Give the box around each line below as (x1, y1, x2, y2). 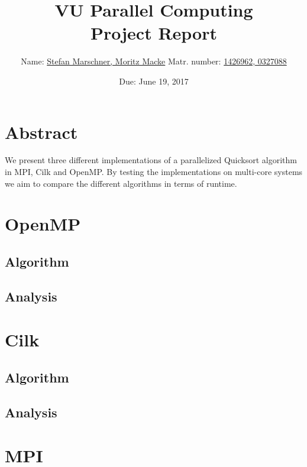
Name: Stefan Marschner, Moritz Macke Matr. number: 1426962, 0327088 (21, 55, 287, 67)
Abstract (5, 119, 78, 144)
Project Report (90, 21, 217, 45)
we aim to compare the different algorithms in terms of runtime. (5, 177, 237, 189)
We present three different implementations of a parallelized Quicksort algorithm (5, 154, 297, 166)
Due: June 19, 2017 (119, 74, 189, 87)
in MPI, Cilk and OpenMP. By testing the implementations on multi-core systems (5, 166, 303, 178)
